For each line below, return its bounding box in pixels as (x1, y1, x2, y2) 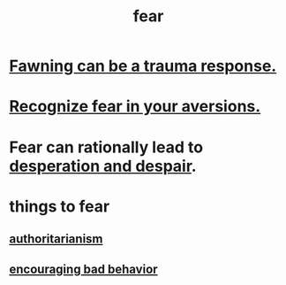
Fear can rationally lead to (9, 137, 204, 157)
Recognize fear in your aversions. (9, 96, 261, 117)
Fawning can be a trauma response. (9, 56, 277, 76)
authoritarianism (9, 232, 103, 247)
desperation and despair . (9, 156, 197, 176)
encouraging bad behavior (9, 261, 158, 276)
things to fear (9, 196, 110, 216)
